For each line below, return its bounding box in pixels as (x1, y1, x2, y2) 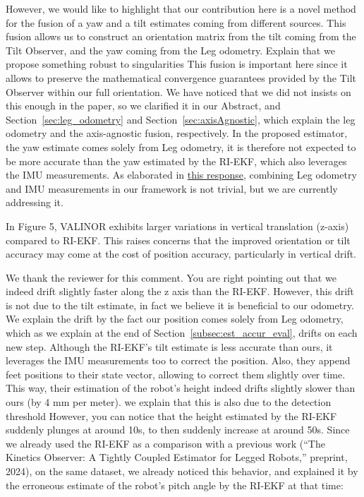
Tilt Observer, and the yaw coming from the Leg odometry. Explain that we (6, 42, 335, 57)
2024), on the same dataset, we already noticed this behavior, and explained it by (6, 464, 358, 478)
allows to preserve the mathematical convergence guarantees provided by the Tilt (6, 70, 356, 85)
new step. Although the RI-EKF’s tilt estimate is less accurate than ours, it (6, 339, 333, 354)
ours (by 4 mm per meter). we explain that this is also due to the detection (6, 395, 332, 409)
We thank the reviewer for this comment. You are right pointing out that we (6, 270, 336, 285)
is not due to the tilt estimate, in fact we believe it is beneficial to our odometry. (6, 297, 354, 312)
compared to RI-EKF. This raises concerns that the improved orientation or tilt (6, 232, 351, 247)
